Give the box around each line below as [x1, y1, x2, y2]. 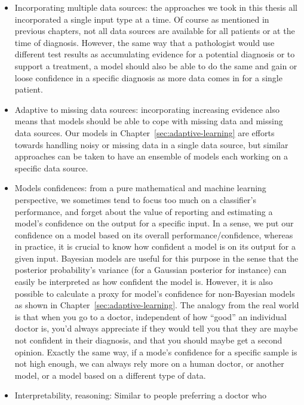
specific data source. [14, 161, 88, 174]
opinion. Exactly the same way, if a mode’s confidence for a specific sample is [14, 345, 297, 358]
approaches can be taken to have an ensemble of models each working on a [14, 150, 288, 162]
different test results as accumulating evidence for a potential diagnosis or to [14, 48, 295, 60]
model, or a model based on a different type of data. [14, 369, 206, 381]
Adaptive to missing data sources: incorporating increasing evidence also [14, 103, 280, 115]
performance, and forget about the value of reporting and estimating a [14, 205, 273, 217]
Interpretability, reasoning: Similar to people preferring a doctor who [14, 389, 267, 401]
